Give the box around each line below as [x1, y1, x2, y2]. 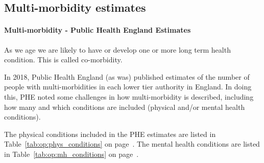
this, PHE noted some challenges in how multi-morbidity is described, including [4, 91, 254, 102]
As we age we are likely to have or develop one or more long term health [4, 44, 231, 55]
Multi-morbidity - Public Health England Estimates [4, 25, 191, 35]
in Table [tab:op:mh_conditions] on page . [4, 148, 139, 159]
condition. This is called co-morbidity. [4, 54, 123, 65]
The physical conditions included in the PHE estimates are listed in [4, 128, 216, 139]
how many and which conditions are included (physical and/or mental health [4, 101, 245, 112]
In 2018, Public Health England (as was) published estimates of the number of [4, 71, 250, 82]
